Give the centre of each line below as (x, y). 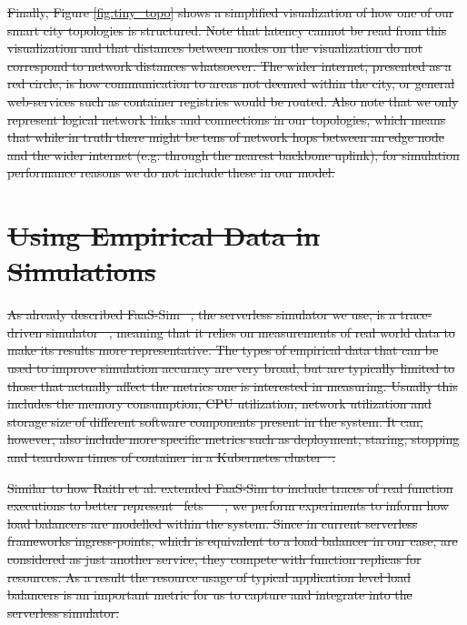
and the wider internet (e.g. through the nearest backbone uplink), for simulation (233, 154)
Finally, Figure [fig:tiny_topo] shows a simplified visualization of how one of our (231, 12)
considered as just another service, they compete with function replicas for (214, 558)
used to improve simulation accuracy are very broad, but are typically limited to (231, 368)
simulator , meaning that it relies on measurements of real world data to (250, 332)
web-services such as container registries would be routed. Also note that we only (233, 101)
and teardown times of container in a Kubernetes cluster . (172, 457)
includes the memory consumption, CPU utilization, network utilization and (219, 403)
